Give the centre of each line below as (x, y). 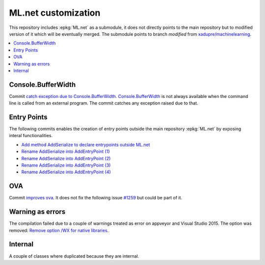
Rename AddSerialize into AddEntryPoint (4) (66, 172)
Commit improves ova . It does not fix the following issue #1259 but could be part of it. (96, 198)
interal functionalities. (31, 136)
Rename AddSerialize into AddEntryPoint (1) (66, 151)
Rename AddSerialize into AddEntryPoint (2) (66, 158)
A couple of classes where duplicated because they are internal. (74, 256)
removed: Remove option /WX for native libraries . (59, 230)
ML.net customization (55, 13)
